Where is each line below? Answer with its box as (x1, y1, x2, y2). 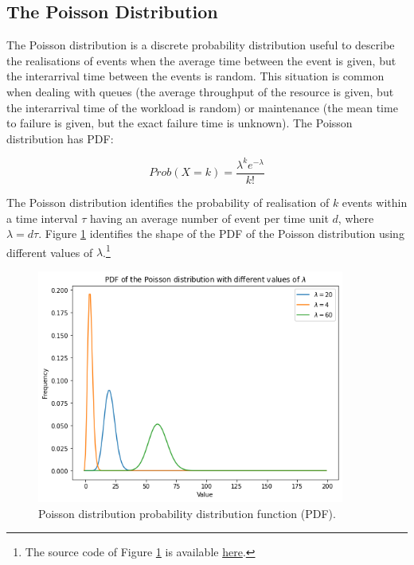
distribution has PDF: (6, 130, 114, 146)
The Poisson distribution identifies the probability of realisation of (6, 193, 330, 210)
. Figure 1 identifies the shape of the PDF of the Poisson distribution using (38, 225, 404, 242)
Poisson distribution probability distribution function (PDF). (38, 505, 336, 521)
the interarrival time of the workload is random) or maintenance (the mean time (6, 99, 398, 115)
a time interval (6, 209, 78, 226)
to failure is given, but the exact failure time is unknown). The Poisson (6, 115, 353, 131)
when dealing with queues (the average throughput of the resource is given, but (6, 83, 394, 99)
